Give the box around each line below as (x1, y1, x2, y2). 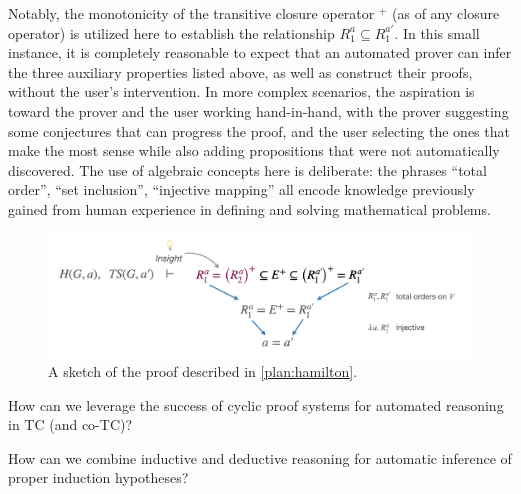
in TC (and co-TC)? (8, 414, 133, 435)
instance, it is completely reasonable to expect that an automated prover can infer (8, 42, 512, 63)
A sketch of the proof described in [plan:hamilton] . (48, 361, 358, 382)
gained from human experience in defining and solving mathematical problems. (8, 198, 491, 219)
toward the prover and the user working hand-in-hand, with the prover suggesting (8, 100, 509, 121)
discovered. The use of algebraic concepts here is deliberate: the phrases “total (8, 159, 487, 180)
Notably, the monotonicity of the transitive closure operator (8, 3, 375, 23)
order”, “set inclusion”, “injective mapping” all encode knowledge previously (8, 179, 475, 200)
